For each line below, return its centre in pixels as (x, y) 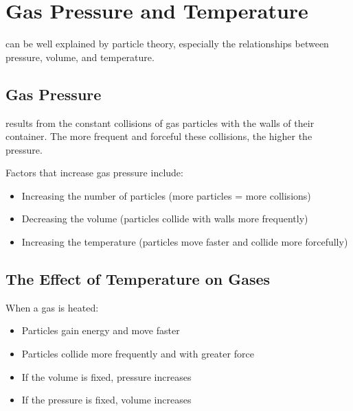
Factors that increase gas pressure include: (94, 173)
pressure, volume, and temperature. (80, 57)
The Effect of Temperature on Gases (138, 279)
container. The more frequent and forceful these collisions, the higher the (159, 136)
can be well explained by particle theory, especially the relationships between (167, 44)
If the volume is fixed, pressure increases (106, 376)
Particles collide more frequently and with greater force (138, 354)
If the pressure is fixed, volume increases (106, 400)
